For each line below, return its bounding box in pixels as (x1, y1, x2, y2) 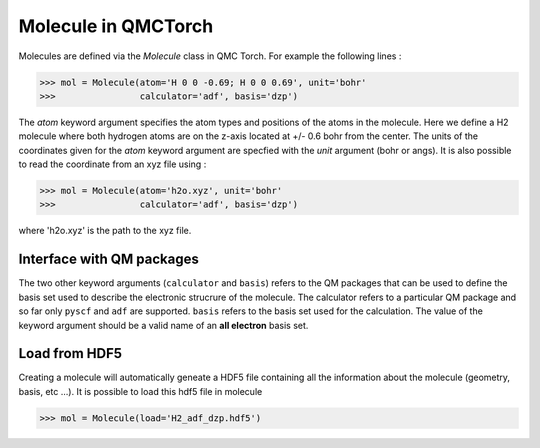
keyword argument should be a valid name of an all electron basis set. (18, 319, 309, 331)
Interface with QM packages (18, 251, 199, 268)
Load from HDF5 (18, 345, 123, 362)
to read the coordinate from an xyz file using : (18, 158, 207, 170)
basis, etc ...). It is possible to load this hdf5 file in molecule (18, 385, 263, 397)
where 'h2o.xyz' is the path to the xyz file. (18, 225, 192, 237)
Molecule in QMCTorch (18, 15, 214, 37)
